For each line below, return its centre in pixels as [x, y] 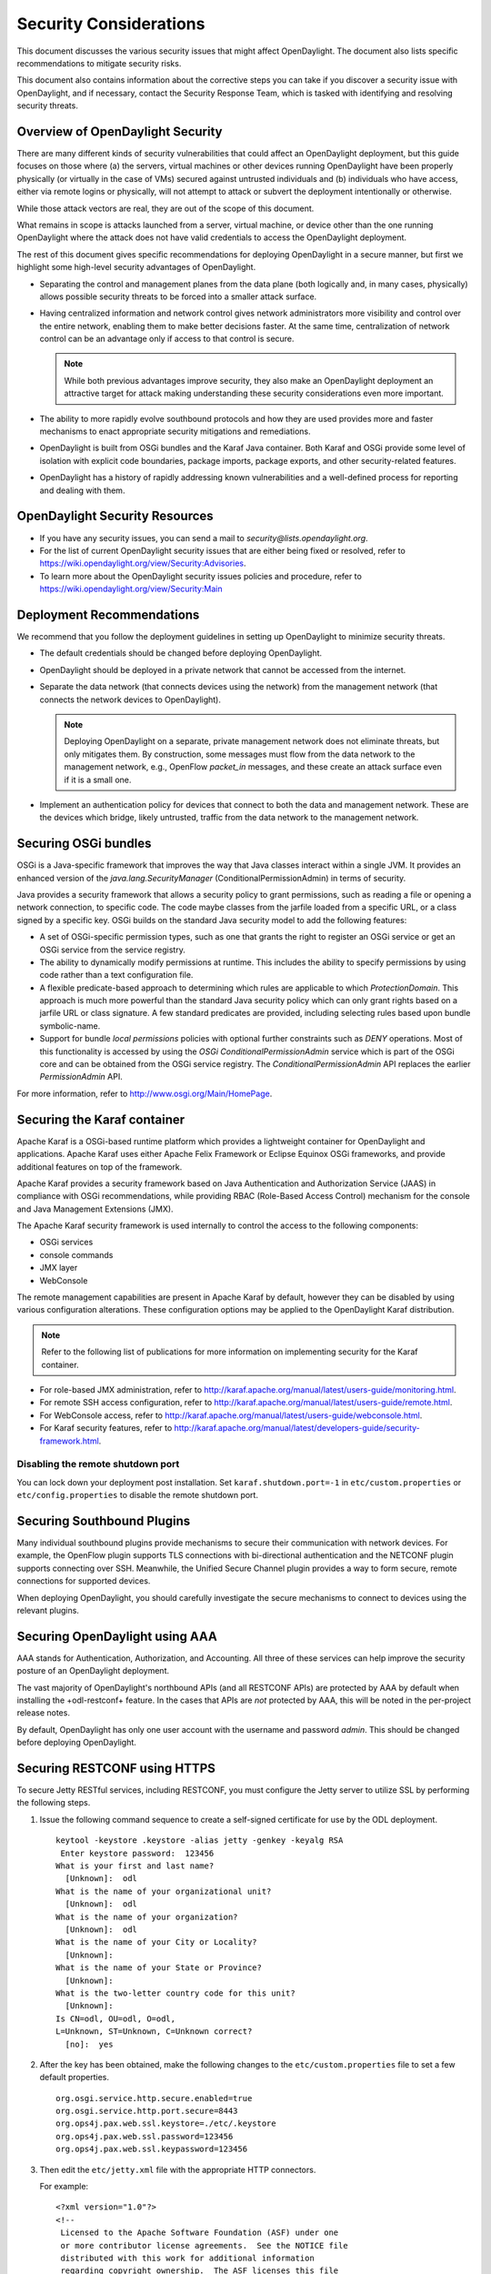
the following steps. [54, 1803]
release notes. [43, 1713]
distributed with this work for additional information [188, 2258]
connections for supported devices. [84, 1581]
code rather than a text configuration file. [116, 975]
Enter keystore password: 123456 [137, 1853]
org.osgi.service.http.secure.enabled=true [154, 2098]
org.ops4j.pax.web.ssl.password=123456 [145, 2136]
